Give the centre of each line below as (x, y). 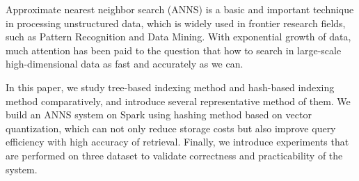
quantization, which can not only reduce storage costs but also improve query (171, 128)
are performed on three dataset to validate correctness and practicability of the (174, 155)
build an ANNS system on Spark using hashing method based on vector (159, 115)
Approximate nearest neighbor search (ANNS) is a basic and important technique (180, 9)
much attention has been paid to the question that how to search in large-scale (174, 50)
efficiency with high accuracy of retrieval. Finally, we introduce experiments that (177, 142)
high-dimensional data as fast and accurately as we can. (125, 64)
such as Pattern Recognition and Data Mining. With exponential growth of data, (178, 37)
